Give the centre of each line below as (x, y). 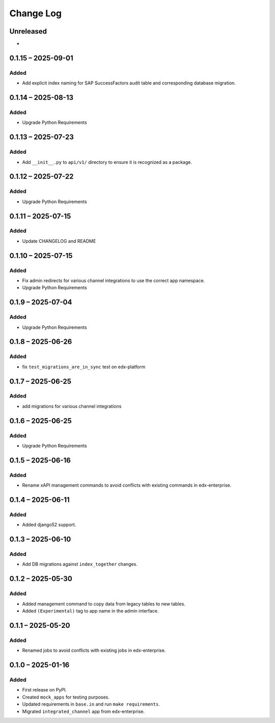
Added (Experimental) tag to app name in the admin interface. (90, 611)
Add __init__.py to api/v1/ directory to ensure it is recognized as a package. (107, 162)
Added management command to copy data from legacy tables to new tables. (104, 604)
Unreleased (28, 31)
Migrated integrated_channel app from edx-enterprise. (84, 711)
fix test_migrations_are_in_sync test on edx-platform (84, 367)
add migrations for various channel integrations (72, 406)
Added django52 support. (49, 525)
